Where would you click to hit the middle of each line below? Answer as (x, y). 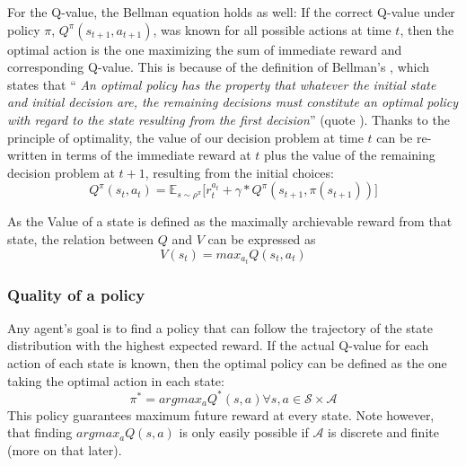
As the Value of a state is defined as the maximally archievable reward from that (230, 221)
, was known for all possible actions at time (272, 29)
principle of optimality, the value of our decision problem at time (185, 137)
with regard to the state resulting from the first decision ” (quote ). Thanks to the (229, 119)
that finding (40, 432)
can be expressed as (262, 238)
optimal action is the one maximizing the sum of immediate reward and (205, 49)
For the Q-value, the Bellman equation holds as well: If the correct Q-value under (231, 12)
